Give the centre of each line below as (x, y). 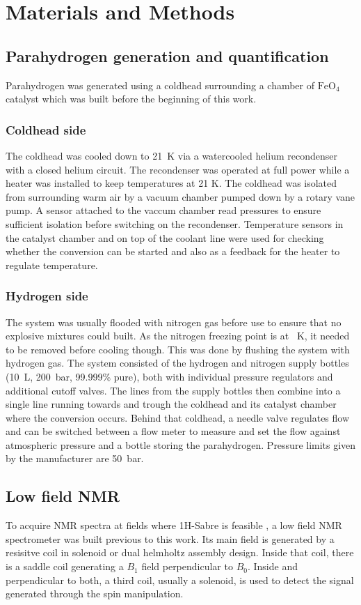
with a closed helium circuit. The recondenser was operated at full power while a (178, 169)
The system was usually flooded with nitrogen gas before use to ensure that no (174, 322)
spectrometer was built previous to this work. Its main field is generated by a (170, 538)
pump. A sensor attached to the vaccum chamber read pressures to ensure (163, 210)
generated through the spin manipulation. (95, 593)
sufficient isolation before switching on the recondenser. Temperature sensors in (175, 223)
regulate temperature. (52, 265)
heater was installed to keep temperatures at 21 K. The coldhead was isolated (171, 183)
